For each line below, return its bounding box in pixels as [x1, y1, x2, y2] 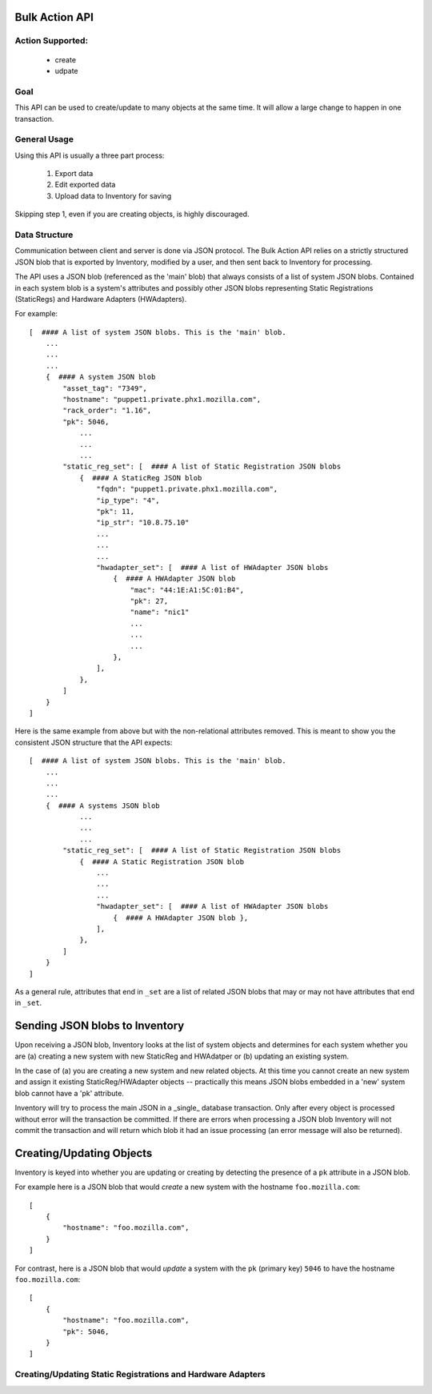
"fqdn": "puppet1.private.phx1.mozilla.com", [96, 484, 278, 494]
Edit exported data [54, 180, 116, 190]
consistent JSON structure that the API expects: [14, 737, 173, 747]
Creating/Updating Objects [14, 1146, 153, 1160]
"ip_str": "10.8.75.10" [96, 518, 190, 528]
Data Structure [14, 229, 74, 240]
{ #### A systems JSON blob [45, 801, 160, 810]
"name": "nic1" [130, 608, 190, 617]
